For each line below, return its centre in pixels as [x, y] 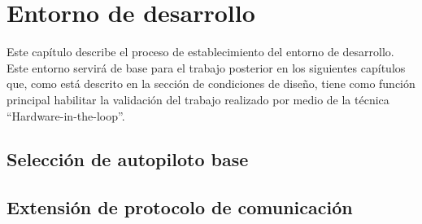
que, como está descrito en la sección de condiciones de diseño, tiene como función [211, 83]
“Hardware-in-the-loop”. [66, 115]
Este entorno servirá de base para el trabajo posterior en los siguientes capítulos [206, 67]
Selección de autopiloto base [128, 159]
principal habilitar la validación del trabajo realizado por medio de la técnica [198, 99]
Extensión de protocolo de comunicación [180, 207]
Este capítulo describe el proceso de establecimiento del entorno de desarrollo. [200, 52]
